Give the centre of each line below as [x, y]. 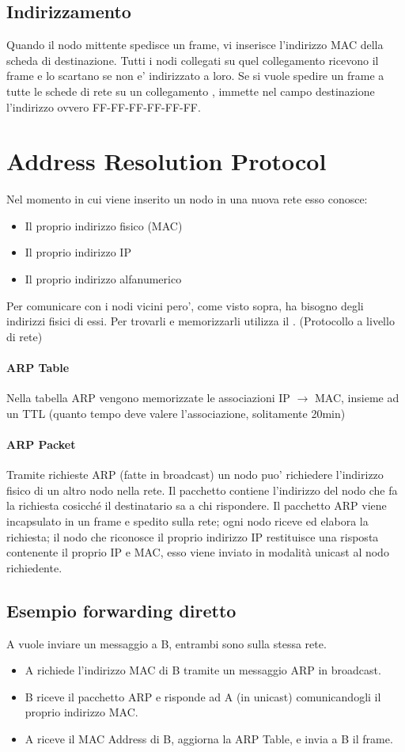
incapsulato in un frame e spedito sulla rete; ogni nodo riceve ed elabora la [187, 521]
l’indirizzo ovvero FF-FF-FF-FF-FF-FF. [104, 106]
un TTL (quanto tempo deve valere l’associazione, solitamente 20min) [176, 413]
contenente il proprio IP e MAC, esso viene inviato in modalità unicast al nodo [198, 552]
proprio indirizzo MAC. [81, 712]
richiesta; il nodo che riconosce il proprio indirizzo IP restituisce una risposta [193, 536]
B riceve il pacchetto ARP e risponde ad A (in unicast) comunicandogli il [203, 696]
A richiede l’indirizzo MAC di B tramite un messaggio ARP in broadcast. [203, 670]
